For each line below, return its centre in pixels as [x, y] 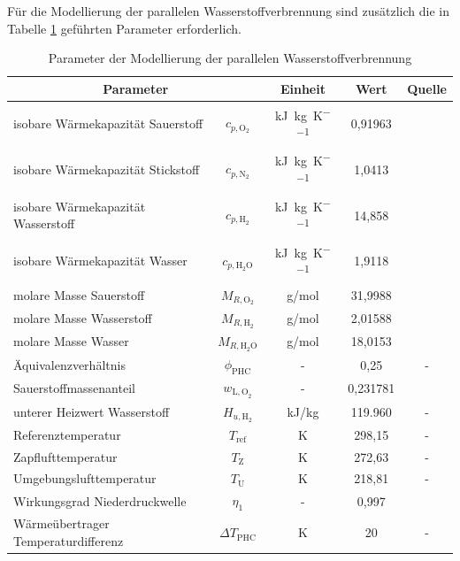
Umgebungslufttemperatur [85, 478]
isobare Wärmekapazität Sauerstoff [108, 123]
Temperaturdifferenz [69, 540]
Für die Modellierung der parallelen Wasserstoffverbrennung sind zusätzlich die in [228, 11]
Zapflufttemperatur [65, 456]
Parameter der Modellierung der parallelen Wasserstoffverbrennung [230, 58]
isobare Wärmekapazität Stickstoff [107, 169]
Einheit [303, 88]
